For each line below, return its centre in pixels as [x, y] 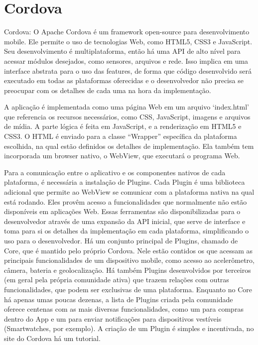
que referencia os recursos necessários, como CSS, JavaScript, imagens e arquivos [127, 116]
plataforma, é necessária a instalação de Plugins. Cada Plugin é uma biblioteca [125, 182]
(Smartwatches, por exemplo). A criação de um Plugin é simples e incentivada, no [129, 328]
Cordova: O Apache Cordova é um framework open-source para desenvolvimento [127, 32]
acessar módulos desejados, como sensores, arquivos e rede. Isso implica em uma [126, 60]
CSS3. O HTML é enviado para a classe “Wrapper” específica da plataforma [121, 136]
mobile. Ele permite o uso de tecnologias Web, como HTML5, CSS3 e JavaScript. [128, 41]
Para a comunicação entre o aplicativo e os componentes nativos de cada [115, 172]
